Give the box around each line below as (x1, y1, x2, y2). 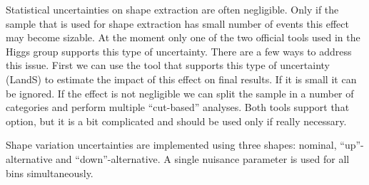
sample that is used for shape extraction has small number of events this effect (6, 16, 349, 31)
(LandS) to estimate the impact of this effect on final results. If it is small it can (6, 71, 357, 86)
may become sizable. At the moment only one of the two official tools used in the (6, 30, 360, 45)
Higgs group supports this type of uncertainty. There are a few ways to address (6, 43, 352, 58)
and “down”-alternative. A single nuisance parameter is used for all (56, 151, 350, 166)
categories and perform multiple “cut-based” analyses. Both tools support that (6, 100, 350, 115)
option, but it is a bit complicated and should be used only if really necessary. (6, 113, 347, 128)
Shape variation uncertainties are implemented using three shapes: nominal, (6, 137, 337, 152)
